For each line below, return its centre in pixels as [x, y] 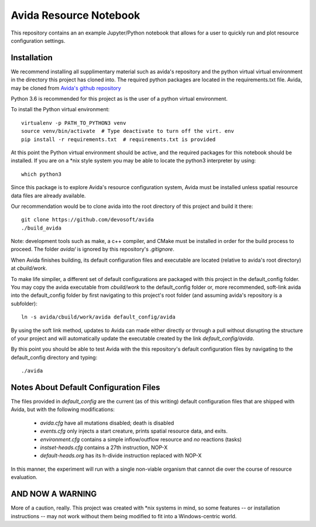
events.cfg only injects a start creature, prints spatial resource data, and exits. [134, 431]
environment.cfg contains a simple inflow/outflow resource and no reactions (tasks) [141, 439]
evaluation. [24, 477]
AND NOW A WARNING [54, 494]
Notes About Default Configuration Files [85, 387]
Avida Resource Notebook [75, 15]
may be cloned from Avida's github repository [66, 88]
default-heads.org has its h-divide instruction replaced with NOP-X [121, 456]
